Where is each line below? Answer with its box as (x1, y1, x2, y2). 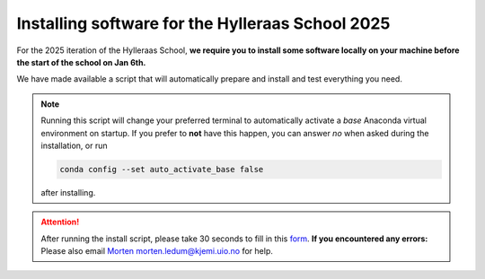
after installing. (40, 187, 96, 197)
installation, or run (40, 140, 108, 151)
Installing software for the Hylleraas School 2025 (16, 13, 391, 33)
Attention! (40, 216, 80, 228)
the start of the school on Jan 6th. (16, 57, 146, 67)
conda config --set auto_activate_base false (59, 164, 264, 174)
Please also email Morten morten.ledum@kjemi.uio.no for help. (40, 246, 274, 257)
